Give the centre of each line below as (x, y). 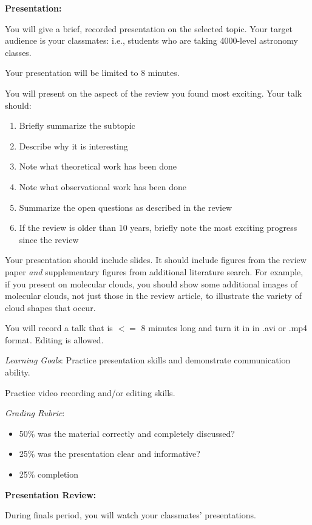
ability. (18, 372)
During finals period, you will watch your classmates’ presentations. (131, 515)
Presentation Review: (51, 494)
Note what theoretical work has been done (98, 166)
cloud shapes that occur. (50, 307)
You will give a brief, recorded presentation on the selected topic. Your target (149, 28)
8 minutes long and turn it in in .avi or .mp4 (224, 328)
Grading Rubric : (35, 413)
